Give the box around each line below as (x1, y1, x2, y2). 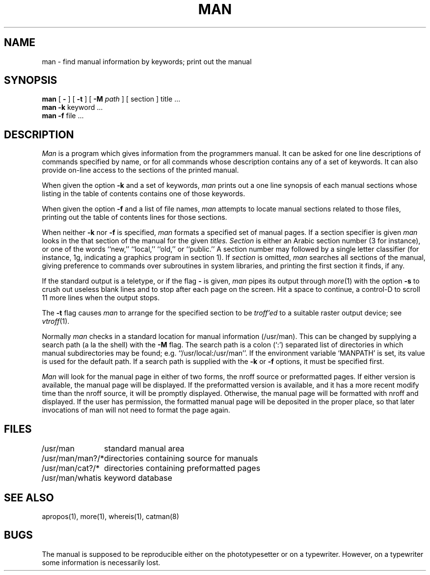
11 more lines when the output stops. (42, 293, 160, 302)
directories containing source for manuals (104, 453, 258, 464)
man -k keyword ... (42, 103, 103, 112)
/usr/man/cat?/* (41, 463, 100, 473)
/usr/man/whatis (41, 473, 102, 483)
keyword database (104, 473, 172, 483)
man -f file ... (42, 111, 84, 120)
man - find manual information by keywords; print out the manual (42, 57, 252, 66)
